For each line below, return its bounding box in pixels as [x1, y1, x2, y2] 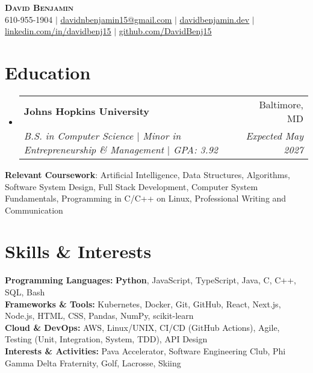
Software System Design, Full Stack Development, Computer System [5, 180, 258, 193]
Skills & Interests [5, 239, 152, 264]
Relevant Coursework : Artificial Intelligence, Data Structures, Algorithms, [5, 168, 290, 180]
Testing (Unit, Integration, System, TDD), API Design [5, 333, 208, 345]
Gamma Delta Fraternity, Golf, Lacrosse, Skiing [5, 356, 181, 369]
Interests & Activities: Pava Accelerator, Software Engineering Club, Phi [5, 344, 286, 357]
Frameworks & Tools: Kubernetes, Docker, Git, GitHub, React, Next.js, [5, 297, 281, 310]
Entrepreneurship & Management [23, 142, 164, 156]
